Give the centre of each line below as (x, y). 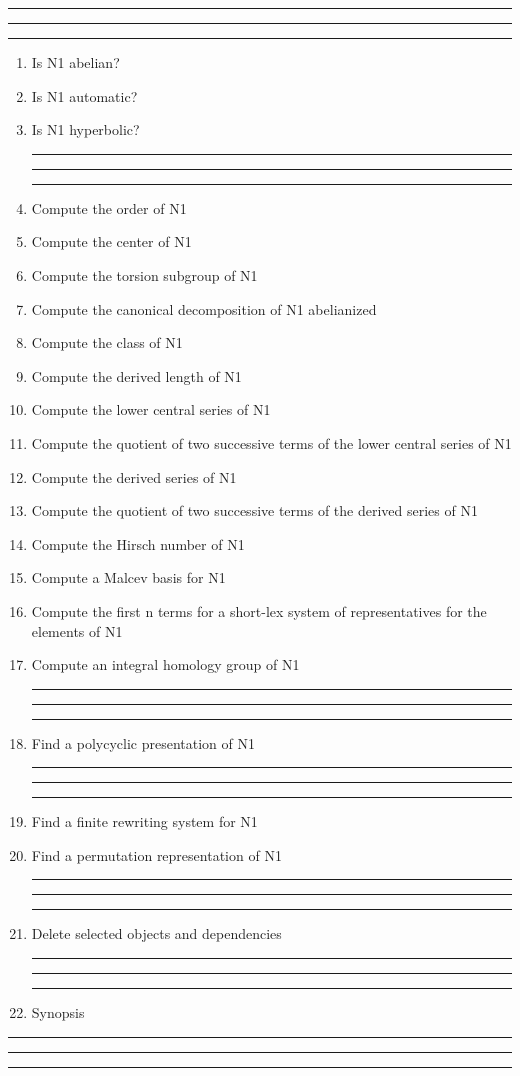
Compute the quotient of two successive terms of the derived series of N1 (254, 510)
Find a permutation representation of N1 (156, 854)
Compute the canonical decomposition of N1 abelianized (204, 308)
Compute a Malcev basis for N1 (128, 577)
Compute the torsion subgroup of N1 (144, 274)
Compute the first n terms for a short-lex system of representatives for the (259, 610)
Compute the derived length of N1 (136, 375)
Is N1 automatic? (84, 95)
